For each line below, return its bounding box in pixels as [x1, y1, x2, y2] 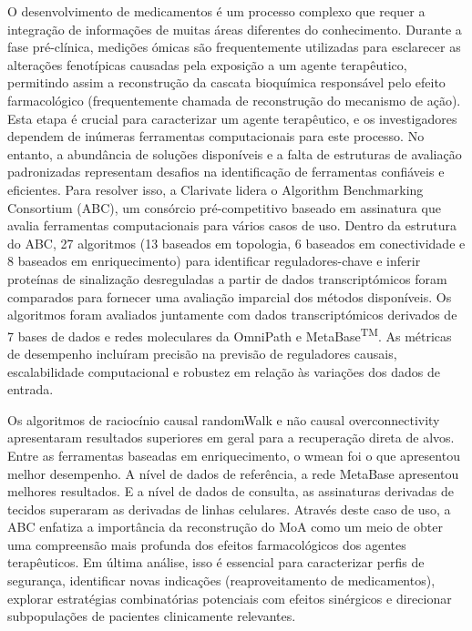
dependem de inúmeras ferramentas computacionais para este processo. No [7, 127, 425, 146]
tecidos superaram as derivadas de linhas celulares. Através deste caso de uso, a [7, 499, 451, 518]
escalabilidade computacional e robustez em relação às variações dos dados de [7, 361, 440, 381]
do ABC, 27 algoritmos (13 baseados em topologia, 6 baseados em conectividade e [7, 233, 466, 252]
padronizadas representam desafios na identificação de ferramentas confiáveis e [7, 162, 445, 181]
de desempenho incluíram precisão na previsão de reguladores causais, [7, 343, 397, 362]
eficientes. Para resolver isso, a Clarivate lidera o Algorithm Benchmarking [7, 179, 424, 198]
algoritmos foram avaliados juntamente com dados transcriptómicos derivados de [7, 305, 457, 324]
